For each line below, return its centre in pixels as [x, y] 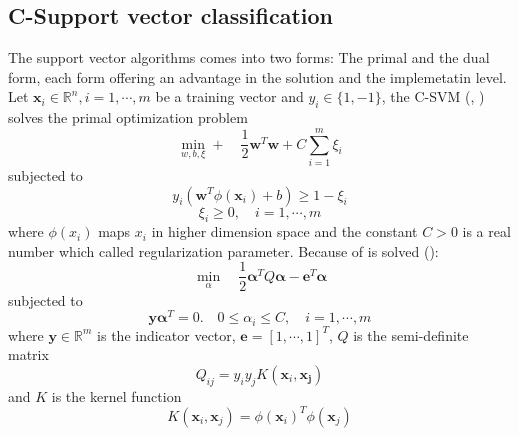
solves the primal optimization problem [128, 117]
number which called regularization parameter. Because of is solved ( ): [223, 250]
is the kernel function [116, 395]
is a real [486, 231]
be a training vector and [229, 96]
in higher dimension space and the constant [284, 231]
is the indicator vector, [166, 334]
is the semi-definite [411, 334]
